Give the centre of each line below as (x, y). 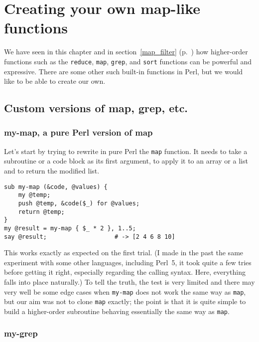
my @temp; (34, 195)
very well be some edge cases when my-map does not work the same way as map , (125, 291)
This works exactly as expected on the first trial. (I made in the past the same (124, 253)
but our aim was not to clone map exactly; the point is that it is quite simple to (125, 301)
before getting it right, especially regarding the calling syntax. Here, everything (125, 272)
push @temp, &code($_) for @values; (79, 203)
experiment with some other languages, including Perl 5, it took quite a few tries (128, 262)
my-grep (21, 333)
